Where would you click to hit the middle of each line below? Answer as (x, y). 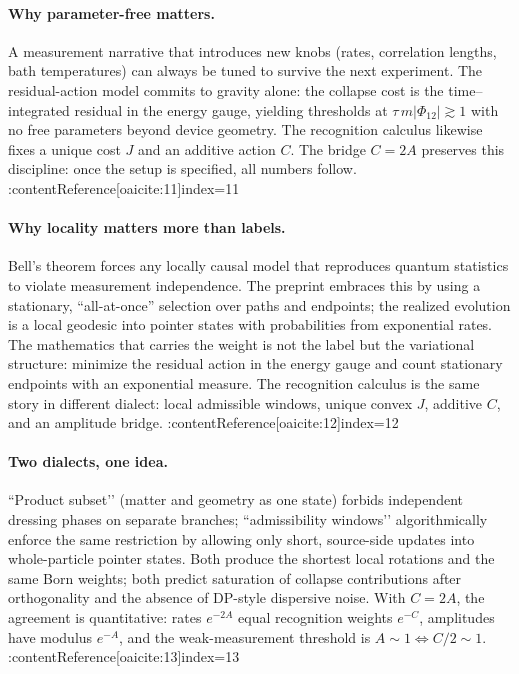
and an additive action (207, 148)
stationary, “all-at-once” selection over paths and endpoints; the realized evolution (259, 304)
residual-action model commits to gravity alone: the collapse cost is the (226, 89)
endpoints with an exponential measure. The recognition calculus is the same (244, 382)
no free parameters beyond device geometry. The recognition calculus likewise (245, 129)
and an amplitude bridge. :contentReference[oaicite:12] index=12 (203, 422)
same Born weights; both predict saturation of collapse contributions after (235, 577)
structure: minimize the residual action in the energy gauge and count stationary (255, 363)
